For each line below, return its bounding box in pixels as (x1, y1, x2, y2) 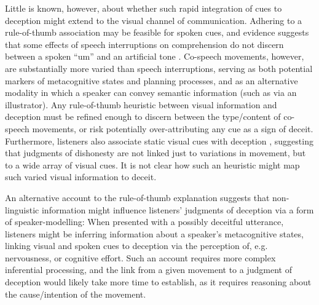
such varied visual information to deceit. (5, 170, 157, 183)
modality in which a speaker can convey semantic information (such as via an (5, 86, 297, 99)
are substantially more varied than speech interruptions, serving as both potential (5, 61, 313, 74)
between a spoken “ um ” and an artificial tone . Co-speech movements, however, (5, 50, 304, 63)
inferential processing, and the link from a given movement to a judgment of (5, 263, 292, 276)
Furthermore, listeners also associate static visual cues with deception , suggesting (5, 134, 313, 147)
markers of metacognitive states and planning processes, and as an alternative (5, 74, 298, 87)
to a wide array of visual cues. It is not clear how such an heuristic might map (5, 158, 300, 171)
